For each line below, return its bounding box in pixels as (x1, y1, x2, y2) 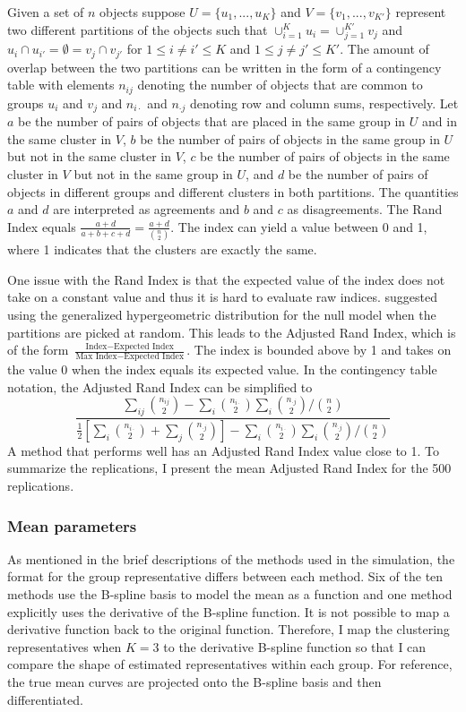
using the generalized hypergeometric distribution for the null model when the (7, 305, 436, 323)
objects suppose (99, 3, 186, 21)
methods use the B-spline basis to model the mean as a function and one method (7, 585, 453, 603)
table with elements (7, 75, 115, 94)
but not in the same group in (73, 165, 233, 184)
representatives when (7, 637, 122, 656)
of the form (7, 340, 69, 359)
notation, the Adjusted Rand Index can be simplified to (7, 377, 313, 396)
